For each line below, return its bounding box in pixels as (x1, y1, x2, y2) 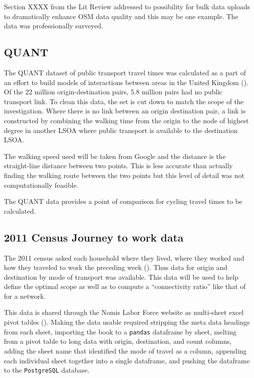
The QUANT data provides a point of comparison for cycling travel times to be (4, 196, 243, 206)
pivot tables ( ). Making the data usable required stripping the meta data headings (4, 317, 250, 327)
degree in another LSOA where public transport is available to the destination (4, 125, 238, 135)
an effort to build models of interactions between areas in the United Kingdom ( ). (4, 77, 249, 87)
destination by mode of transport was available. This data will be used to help (4, 271, 238, 282)
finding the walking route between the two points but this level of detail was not (4, 170, 245, 180)
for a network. (4, 290, 46, 301)
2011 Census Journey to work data (4, 229, 184, 245)
